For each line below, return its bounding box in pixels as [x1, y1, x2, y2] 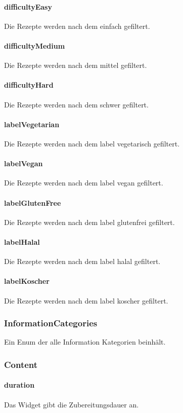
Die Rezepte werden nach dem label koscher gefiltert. [4, 295, 168, 306]
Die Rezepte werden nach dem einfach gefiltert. [4, 20, 150, 31]
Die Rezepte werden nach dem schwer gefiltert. [4, 99, 149, 109]
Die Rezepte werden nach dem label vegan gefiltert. [4, 177, 163, 188]
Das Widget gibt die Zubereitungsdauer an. [4, 399, 139, 409]
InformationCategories [4, 317, 98, 329]
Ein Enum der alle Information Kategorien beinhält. [4, 336, 166, 347]
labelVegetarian [4, 119, 60, 129]
